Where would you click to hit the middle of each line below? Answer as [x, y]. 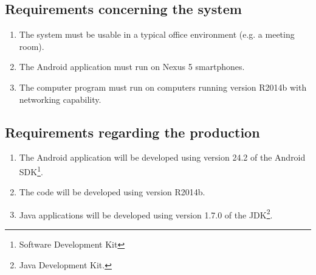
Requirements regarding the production [132, 132]
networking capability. [60, 99]
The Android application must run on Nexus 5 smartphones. [132, 67]
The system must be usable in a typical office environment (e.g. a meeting [157, 34]
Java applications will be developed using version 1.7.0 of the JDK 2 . [146, 214]
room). [32, 46]
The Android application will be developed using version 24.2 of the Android [162, 157]
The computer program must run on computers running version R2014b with [163, 87]
